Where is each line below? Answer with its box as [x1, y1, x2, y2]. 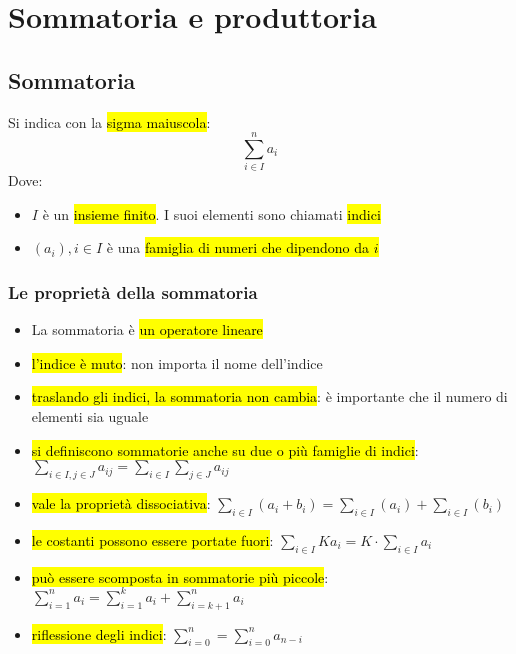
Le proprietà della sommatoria [8, 280, 258, 304]
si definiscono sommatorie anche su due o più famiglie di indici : [31, 439, 419, 460]
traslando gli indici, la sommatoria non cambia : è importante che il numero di [31, 386, 508, 407]
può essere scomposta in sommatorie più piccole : [31, 566, 329, 587]
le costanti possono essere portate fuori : [31, 529, 274, 550]
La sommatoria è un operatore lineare [31, 319, 263, 340]
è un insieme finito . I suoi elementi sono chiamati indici [42, 203, 381, 224]
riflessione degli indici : [31, 623, 167, 644]
